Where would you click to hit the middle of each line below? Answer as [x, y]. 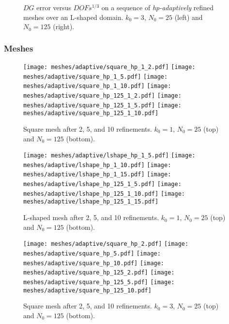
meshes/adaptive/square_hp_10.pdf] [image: [94, 263]
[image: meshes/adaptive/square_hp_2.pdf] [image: [106, 244]
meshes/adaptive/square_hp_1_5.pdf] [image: [96, 77]
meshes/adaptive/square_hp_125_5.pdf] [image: [99, 282]
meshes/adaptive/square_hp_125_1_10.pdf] [91, 113]
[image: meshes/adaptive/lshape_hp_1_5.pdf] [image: [109, 156]
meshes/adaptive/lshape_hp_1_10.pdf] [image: [97, 165]
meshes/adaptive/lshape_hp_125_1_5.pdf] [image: [102, 184]
